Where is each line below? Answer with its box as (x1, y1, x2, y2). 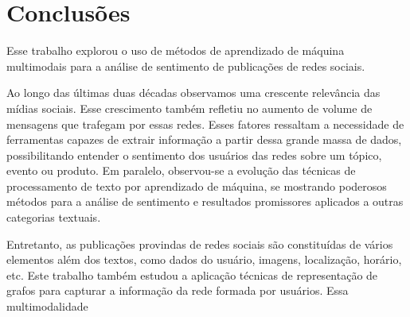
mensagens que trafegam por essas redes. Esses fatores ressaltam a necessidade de (6, 115, 404, 132)
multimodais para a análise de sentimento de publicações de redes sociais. (6, 57, 365, 74)
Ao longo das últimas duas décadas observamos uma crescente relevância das (6, 84, 381, 101)
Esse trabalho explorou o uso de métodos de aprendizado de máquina (6, 42, 345, 59)
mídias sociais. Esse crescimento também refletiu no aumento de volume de (6, 99, 373, 116)
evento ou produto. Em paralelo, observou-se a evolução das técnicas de (6, 162, 356, 179)
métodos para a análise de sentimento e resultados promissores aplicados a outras (6, 193, 404, 210)
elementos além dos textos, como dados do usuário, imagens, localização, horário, (6, 251, 402, 268)
